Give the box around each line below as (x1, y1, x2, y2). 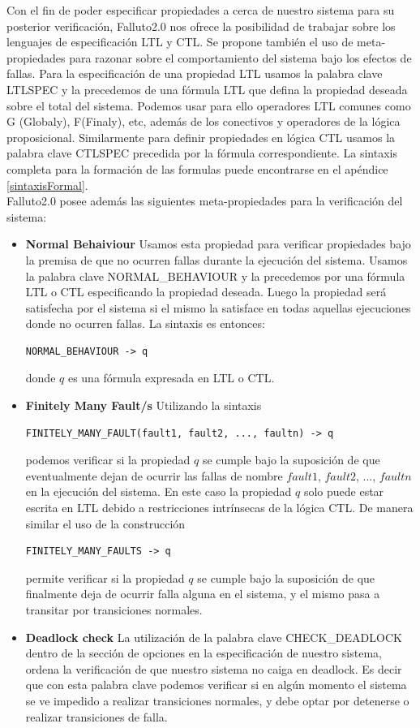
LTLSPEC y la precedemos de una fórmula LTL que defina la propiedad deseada (6, 80, 408, 97)
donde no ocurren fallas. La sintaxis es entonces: (25, 315, 265, 332)
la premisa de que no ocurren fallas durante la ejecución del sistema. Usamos (25, 251, 408, 268)
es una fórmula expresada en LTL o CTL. (67, 369, 275, 386)
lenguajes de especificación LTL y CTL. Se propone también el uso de (6, 33, 354, 50)
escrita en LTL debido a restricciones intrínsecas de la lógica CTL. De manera (25, 499, 414, 516)
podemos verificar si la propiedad (25, 451, 191, 468)
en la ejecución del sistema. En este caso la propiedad (25, 483, 292, 500)
